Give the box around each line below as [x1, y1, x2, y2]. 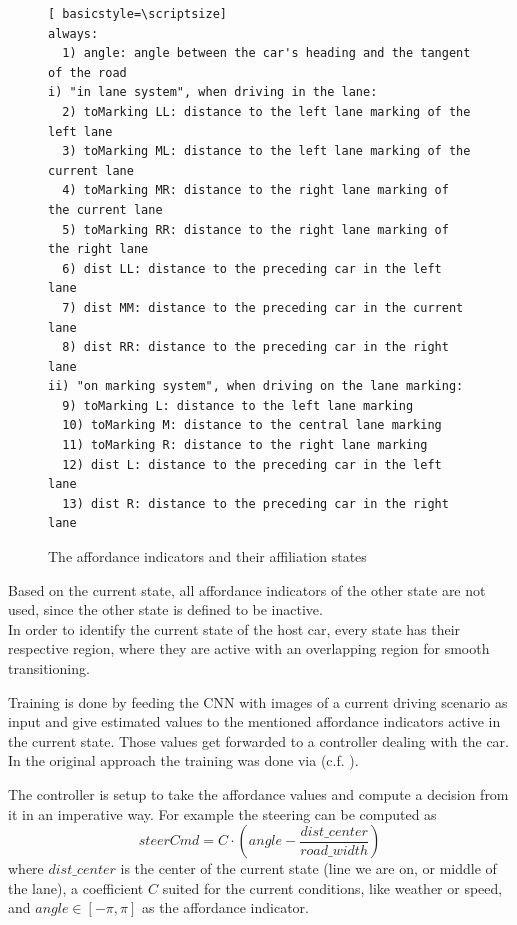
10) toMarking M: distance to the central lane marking [62, 418, 442, 433]
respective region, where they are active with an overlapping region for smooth [8, 638, 490, 659]
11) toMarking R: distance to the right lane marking [62, 438, 428, 453]
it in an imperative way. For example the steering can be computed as [8, 803, 437, 824]
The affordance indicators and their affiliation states [48, 546, 367, 567]
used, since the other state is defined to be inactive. [8, 599, 323, 620]
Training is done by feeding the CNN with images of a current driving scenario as [8, 691, 508, 712]
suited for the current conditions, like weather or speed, [162, 877, 503, 898]
